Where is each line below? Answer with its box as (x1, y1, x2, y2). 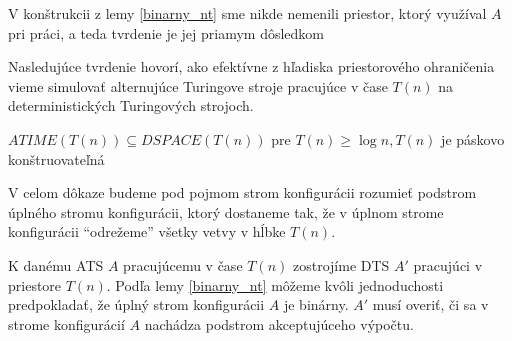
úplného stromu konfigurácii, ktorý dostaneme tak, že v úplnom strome (8, 201, 444, 222)
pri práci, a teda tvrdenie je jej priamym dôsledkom (8, 22, 325, 43)
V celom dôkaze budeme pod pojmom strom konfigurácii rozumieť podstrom (8, 182, 477, 203)
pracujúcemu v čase (123, 254, 243, 275)
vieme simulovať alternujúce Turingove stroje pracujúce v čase (8, 75, 388, 96)
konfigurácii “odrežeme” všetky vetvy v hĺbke (8, 221, 286, 242)
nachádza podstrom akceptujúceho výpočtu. (144, 313, 414, 334)
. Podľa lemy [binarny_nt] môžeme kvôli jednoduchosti (106, 274, 444, 295)
